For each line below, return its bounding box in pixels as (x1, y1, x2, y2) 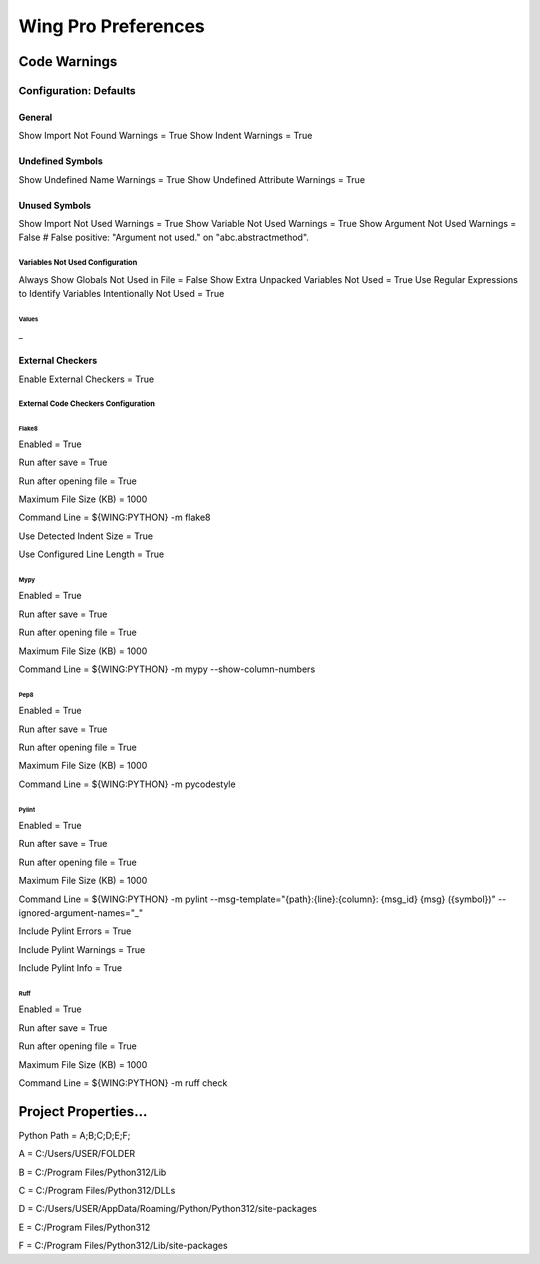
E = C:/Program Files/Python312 (18, 1221, 151, 1233)
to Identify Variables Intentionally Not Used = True (18, 288, 225, 300)
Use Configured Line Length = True (18, 548, 165, 560)
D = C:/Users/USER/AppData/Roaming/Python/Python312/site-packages (18, 1203, 317, 1215)
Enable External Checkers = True (18, 373, 155, 385)
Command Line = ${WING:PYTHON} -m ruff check (18, 1077, 228, 1089)
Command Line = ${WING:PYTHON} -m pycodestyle (18, 778, 236, 790)
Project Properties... (18, 1103, 148, 1120)
